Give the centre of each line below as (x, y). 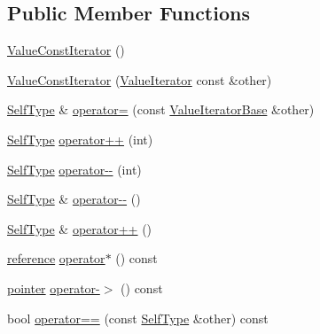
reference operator (56, 258)
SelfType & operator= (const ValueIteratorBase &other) (161, 109)
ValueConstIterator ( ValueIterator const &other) (140, 79)
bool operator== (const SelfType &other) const (138, 318)
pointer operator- (54, 287)
